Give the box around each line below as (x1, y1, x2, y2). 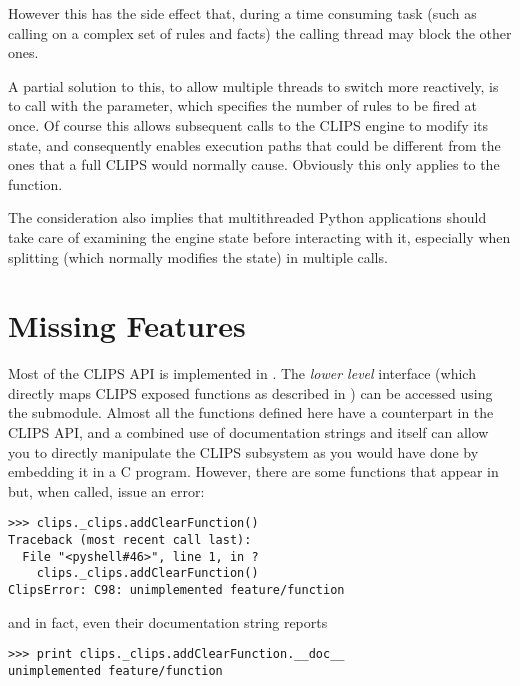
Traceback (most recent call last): (8, 533, 252, 548)
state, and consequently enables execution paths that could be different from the (8, 134, 501, 155)
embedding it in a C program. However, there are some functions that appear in (8, 461, 499, 482)
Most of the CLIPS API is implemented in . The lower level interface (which (8, 363, 476, 384)
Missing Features (8, 305, 246, 346)
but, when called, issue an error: (8, 480, 205, 501)
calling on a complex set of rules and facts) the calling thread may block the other (8, 22, 512, 43)
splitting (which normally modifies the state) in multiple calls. (8, 246, 388, 267)
